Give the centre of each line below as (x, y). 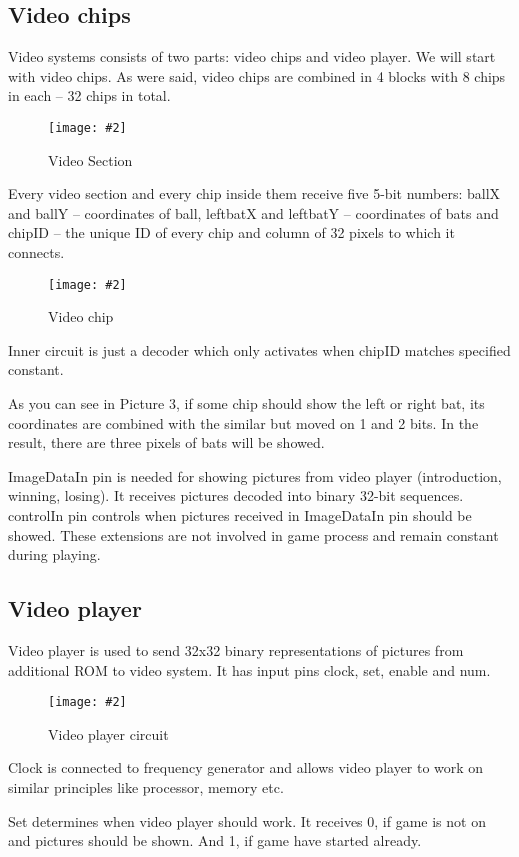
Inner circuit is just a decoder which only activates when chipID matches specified (259, 349)
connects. (36, 252)
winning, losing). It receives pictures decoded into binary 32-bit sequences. (236, 495)
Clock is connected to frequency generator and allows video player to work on (246, 767)
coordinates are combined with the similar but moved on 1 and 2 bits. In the (243, 422)
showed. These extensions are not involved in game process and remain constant (253, 534)
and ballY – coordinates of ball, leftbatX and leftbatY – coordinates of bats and (253, 212)
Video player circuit (108, 733)
